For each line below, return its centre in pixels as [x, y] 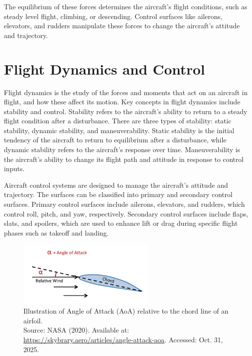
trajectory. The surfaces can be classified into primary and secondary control [118, 194]
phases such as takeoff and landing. [56, 232]
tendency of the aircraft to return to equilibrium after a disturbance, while [115, 140]
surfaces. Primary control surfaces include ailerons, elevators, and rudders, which [125, 204]
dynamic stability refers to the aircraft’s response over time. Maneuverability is [122, 149]
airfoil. [33, 320]
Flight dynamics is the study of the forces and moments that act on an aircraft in [126, 92]
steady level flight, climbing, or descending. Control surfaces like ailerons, [113, 16]
